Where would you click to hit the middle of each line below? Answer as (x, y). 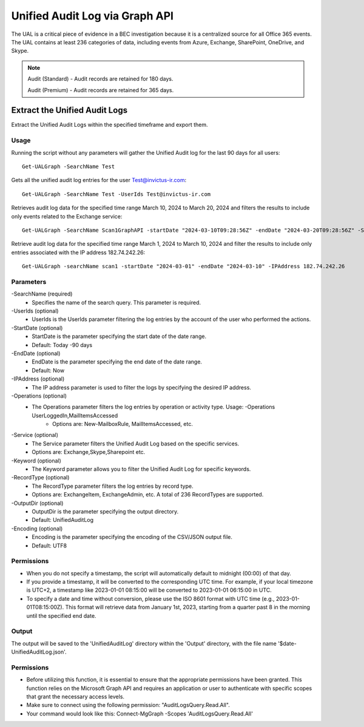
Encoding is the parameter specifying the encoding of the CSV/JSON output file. (132, 537)
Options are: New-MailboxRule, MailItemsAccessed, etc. (123, 424)
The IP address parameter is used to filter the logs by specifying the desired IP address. (142, 387)
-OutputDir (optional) (37, 503)
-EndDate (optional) (36, 353)
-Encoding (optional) (37, 529)
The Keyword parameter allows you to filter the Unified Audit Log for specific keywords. (141, 469)
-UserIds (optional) (35, 311)
